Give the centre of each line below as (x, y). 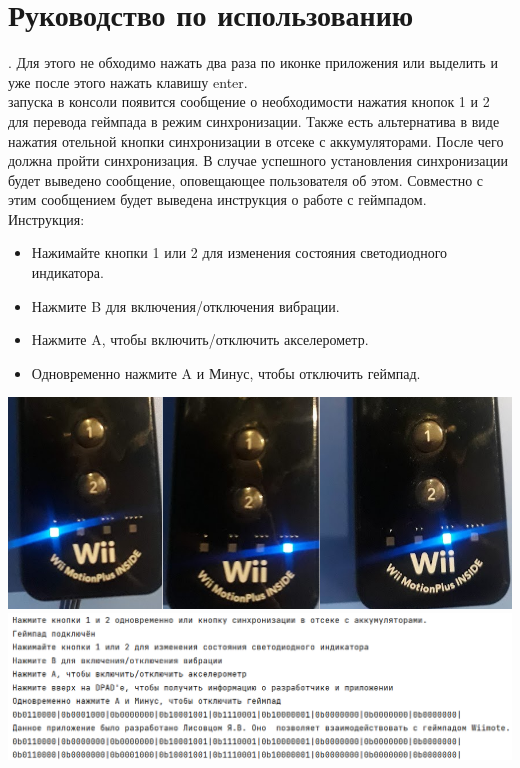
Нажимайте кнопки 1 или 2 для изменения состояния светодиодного (239, 252)
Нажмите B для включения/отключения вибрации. (185, 305)
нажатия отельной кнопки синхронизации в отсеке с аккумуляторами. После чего (256, 140)
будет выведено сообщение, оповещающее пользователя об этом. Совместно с (246, 179)
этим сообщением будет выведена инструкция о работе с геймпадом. (217, 199)
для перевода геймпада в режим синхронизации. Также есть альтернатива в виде (254, 120)
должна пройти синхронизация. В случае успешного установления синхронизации (258, 160)
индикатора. (67, 272)
